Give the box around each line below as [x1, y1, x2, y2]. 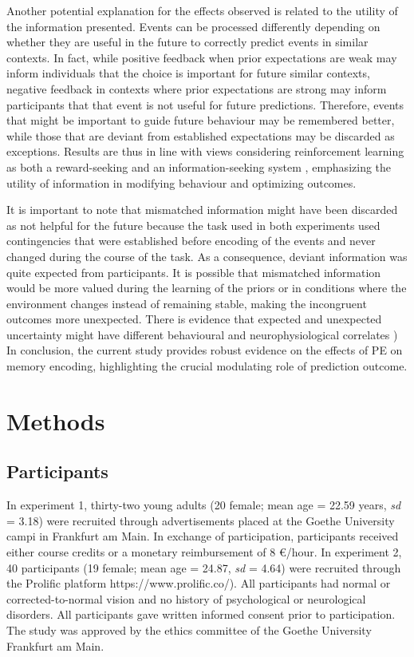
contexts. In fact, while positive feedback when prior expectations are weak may [6, 49, 397, 65]
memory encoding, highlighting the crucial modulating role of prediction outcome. [6, 358, 408, 374]
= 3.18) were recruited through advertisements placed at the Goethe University [6, 512, 395, 528]
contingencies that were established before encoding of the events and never [6, 232, 376, 249]
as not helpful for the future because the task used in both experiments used [6, 216, 380, 233]
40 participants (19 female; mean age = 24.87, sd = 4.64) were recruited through [6, 559, 401, 576]
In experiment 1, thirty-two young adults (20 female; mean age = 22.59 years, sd [6, 497, 401, 513]
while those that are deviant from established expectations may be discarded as [6, 127, 395, 144]
